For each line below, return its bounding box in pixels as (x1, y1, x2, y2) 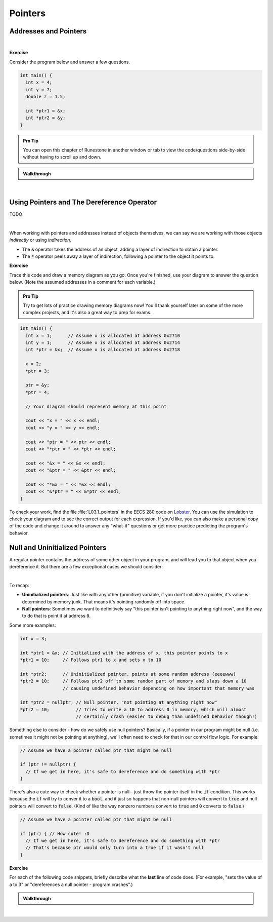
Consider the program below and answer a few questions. (9, 59, 130, 65)
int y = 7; (25, 87, 53, 92)
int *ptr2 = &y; (25, 115, 66, 121)
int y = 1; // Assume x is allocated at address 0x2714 (25, 340, 180, 345)
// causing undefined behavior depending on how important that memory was (62, 685, 255, 691)
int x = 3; (20, 636, 47, 641)
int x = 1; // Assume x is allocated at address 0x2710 (25, 332, 180, 338)
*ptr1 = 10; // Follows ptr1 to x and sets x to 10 (20, 657, 162, 663)
